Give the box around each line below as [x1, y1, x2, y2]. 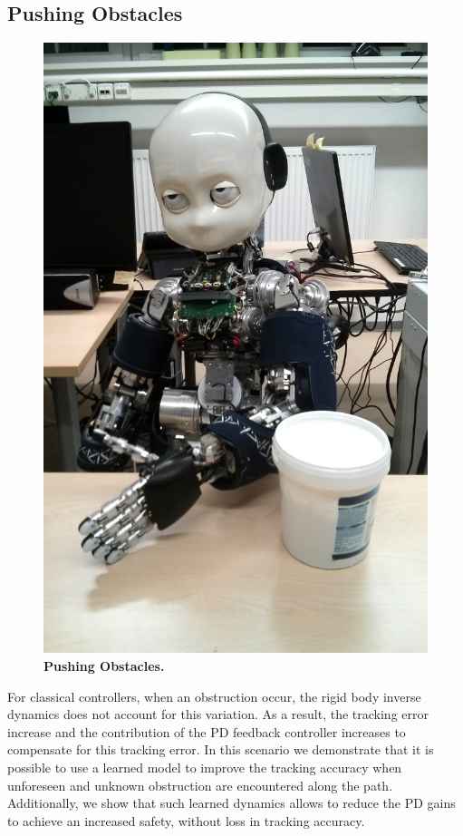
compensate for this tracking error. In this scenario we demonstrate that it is [7, 740, 434, 759]
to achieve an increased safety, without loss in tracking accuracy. [7, 811, 365, 830]
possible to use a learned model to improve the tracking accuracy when [7, 757, 402, 776]
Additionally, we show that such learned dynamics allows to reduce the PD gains [7, 793, 456, 812]
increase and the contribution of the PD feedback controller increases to [7, 722, 406, 741]
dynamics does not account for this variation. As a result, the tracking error [7, 705, 429, 724]
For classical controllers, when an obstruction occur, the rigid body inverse [7, 686, 421, 705]
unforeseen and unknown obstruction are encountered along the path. [7, 775, 393, 794]
